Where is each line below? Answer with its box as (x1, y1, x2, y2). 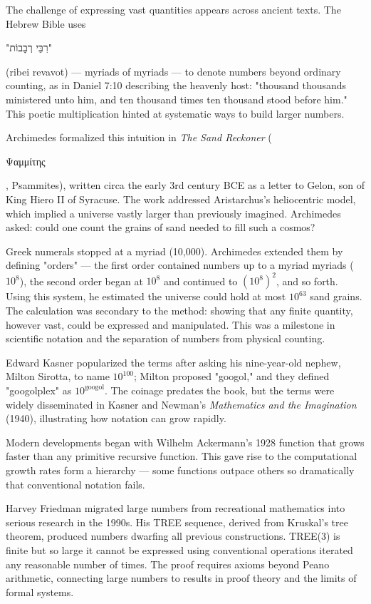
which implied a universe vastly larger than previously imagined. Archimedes (6, 205, 341, 220)
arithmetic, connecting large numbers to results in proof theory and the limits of (6, 570, 357, 585)
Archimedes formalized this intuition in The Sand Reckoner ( (6, 130, 272, 145)
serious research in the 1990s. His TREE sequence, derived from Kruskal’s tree (6, 514, 348, 529)
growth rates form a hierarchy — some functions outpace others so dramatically (6, 462, 355, 477)
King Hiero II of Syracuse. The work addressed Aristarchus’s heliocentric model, (6, 191, 356, 206)
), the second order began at (19, 273, 143, 288)
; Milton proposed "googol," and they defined (134, 369, 330, 384)
